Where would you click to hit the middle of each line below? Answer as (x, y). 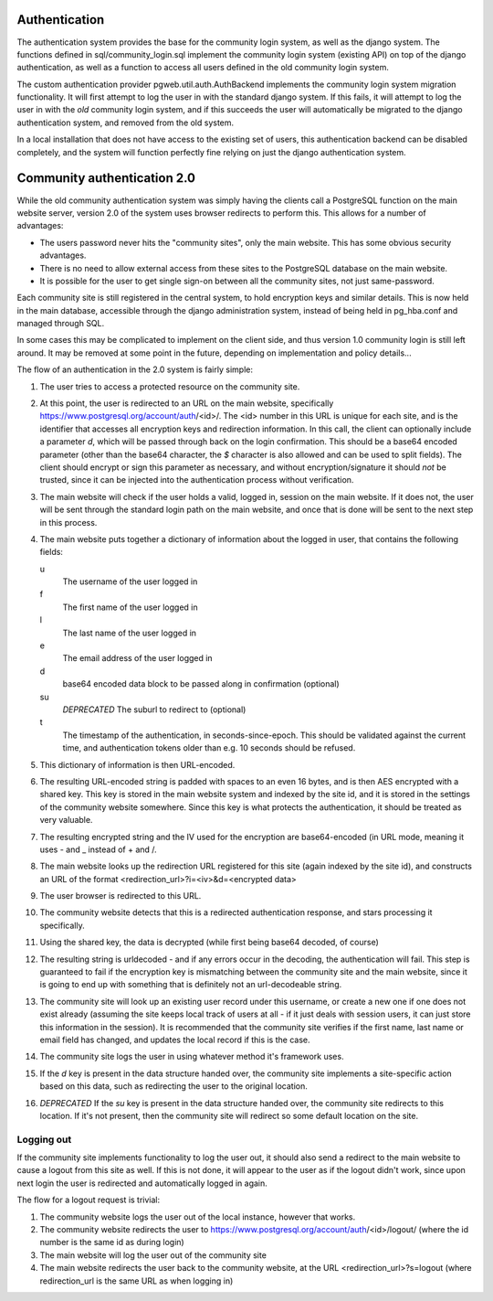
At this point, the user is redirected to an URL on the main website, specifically (187, 403)
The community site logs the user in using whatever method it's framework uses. (192, 1057)
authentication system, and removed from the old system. (126, 123)
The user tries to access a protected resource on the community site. (170, 386)
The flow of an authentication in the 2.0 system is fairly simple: (135, 369)
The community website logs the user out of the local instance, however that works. (198, 1217)
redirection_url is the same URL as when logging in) (136, 1281)
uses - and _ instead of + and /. (98, 849)
